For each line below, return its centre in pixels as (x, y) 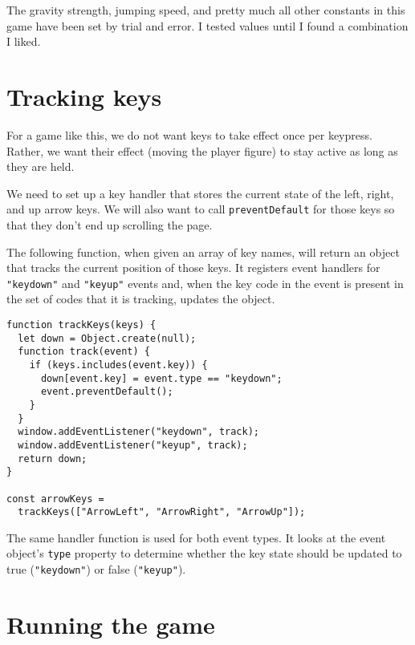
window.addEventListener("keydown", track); (138, 432)
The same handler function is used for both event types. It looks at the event (196, 537)
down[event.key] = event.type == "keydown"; (161, 378)
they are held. (41, 166)
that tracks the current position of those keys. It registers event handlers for (193, 268)
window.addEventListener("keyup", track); (133, 445)
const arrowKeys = (55, 499)
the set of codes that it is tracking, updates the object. (141, 299)
